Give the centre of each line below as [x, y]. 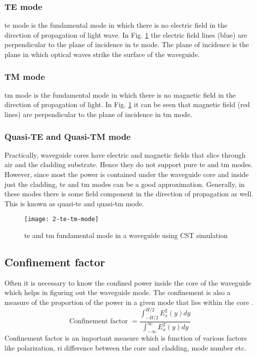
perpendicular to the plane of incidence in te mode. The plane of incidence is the [127, 44]
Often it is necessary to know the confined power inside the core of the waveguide [128, 282]
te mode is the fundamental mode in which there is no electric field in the [116, 25]
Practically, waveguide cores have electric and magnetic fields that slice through [125, 154]
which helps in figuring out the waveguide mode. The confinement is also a [118, 292]
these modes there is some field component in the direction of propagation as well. [129, 194]
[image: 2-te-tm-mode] [62, 219]
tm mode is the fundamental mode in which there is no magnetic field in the [120, 94]
